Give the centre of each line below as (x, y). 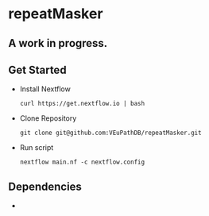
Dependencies (45, 186)
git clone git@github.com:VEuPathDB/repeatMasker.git (110, 133)
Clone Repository (48, 118)
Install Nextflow (45, 89)
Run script (37, 148)
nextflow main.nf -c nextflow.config (82, 162)
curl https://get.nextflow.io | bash (82, 104)
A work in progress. (58, 43)
